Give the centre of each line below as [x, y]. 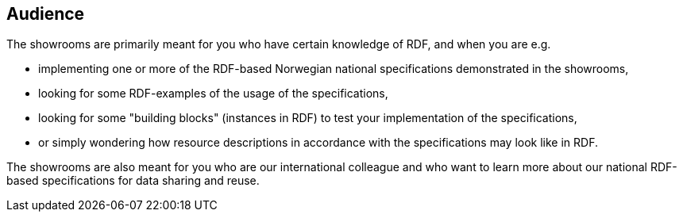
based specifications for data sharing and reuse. [133, 181]
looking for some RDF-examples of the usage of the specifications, [213, 94]
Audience [46, 14]
